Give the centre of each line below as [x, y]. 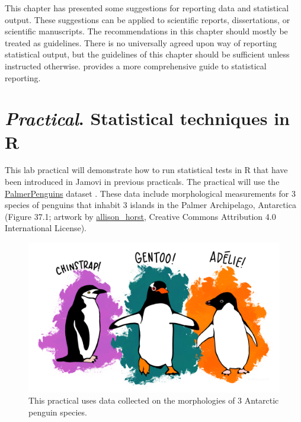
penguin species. [58, 412]
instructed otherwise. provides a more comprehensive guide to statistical [136, 65]
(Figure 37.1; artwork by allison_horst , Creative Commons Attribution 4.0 [140, 216]
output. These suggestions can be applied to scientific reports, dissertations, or [148, 19]
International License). [46, 228]
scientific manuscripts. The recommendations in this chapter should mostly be [146, 31]
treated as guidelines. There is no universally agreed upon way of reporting [141, 42]
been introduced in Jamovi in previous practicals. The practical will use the [142, 182]
